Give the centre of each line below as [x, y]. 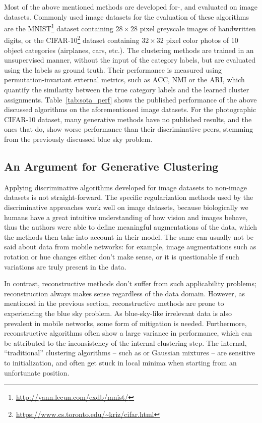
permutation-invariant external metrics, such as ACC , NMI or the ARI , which [124, 80]
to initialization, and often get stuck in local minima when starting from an [120, 362]
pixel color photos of [198, 40]
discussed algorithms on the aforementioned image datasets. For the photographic [130, 109]
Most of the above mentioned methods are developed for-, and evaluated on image [131, 7]
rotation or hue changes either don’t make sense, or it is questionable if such [122, 256]
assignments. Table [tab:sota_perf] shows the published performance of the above [130, 99]
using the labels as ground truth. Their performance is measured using [113, 69]
